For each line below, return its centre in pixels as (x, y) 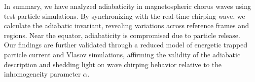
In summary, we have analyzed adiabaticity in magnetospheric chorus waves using (127, 6)
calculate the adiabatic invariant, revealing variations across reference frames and (127, 25)
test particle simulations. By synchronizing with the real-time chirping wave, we (125, 16)
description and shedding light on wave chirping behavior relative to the (113, 64)
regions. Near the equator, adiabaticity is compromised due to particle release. (122, 35)
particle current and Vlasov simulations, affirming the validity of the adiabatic (122, 54)
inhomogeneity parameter (42, 74)
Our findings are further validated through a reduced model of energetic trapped (126, 45)
